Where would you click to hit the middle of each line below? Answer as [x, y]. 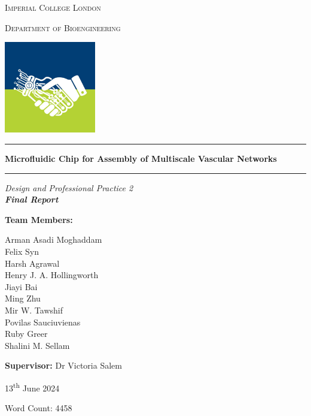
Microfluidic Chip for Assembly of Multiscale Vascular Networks [141, 158]
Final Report [32, 199]
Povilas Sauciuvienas [43, 322]
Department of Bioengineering [63, 27]
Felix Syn [22, 251]
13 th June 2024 [32, 387]
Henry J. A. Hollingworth [52, 275]
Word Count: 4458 [39, 408]
